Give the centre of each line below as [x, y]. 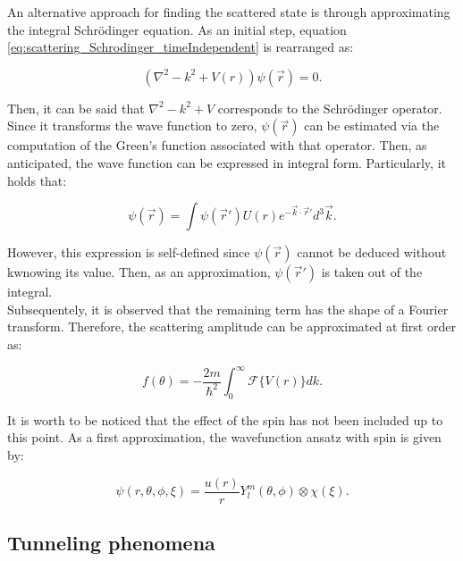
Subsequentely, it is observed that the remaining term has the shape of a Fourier [228, 309]
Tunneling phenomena [111, 543]
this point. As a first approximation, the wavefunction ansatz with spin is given [224, 437]
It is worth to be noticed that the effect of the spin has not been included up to [225, 419]
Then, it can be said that [76, 108]
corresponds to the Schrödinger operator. [330, 108]
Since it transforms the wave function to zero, [132, 126]
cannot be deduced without [372, 252]
